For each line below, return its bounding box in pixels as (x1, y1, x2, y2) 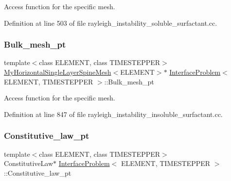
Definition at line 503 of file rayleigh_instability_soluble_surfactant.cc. (4, 17, 217, 28)
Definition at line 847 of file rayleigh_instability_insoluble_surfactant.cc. (4, 109, 223, 119)
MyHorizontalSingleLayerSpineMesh (4, 67, 111, 77)
